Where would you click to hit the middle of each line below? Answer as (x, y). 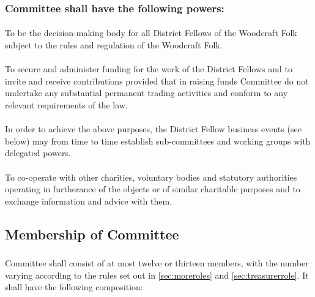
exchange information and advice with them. (89, 201)
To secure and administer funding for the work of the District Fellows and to (149, 69)
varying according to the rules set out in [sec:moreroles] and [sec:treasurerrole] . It (157, 275)
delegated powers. (38, 153)
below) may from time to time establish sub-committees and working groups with (158, 141)
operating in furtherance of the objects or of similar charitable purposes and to (153, 189)
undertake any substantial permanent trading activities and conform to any (146, 93)
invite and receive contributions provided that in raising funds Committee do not (157, 81)
